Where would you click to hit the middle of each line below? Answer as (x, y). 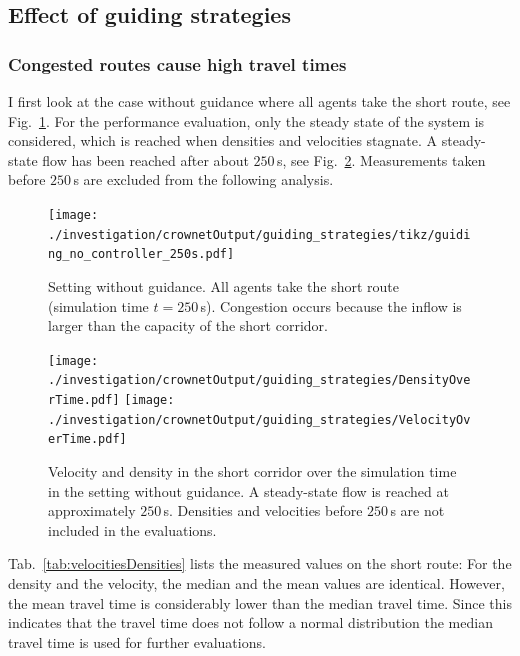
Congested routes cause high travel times (177, 63)
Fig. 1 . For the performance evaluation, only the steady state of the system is (246, 120)
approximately (92, 510)
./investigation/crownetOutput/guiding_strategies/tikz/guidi (259, 234)
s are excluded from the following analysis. (203, 179)
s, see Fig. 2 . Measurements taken (381, 159)
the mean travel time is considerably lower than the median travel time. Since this (260, 602)
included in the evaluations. (132, 529)
